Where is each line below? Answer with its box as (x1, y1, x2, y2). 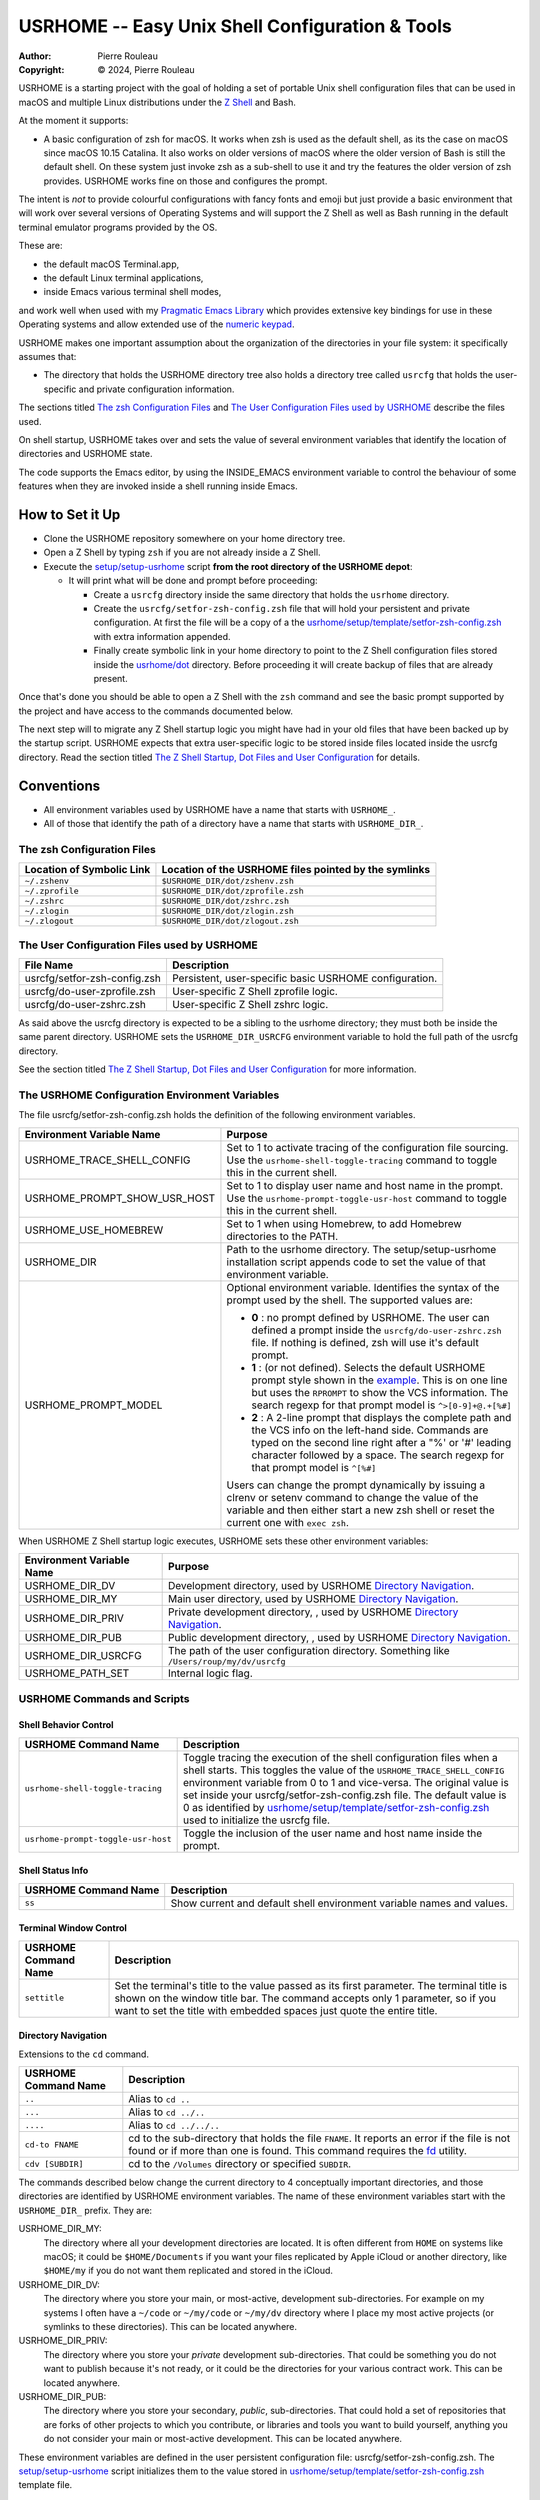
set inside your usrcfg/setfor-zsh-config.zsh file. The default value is (183, 1788, 507, 1802)
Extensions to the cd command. (18, 2048, 150, 2060)
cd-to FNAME (24, 2139, 79, 2150)
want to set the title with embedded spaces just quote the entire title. (114, 2003, 438, 2017)
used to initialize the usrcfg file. (183, 1813, 330, 1827)
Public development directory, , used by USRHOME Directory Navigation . (168, 1631, 511, 1645)
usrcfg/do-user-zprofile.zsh (24, 985, 156, 999)
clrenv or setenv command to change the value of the (226, 1490, 479, 1504)
